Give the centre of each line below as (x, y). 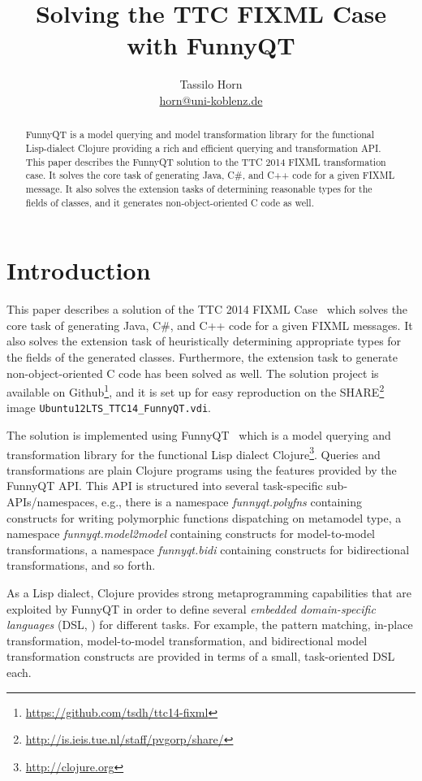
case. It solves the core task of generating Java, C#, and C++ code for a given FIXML (210, 175)
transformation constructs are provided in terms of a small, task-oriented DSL (201, 656)
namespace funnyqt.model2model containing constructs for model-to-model (191, 534)
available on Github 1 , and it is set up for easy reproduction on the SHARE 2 (196, 390)
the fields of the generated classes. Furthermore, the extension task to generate (202, 356)
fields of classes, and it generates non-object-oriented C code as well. (170, 202)
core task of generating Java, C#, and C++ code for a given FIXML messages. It (210, 325)
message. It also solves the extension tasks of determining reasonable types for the (199, 188)
